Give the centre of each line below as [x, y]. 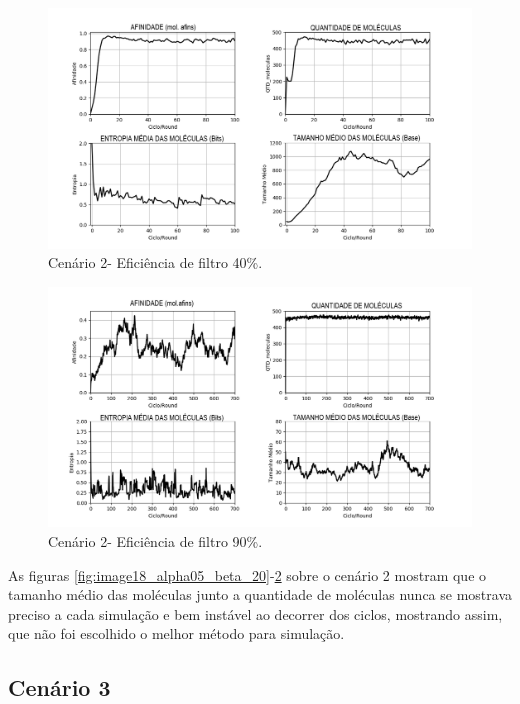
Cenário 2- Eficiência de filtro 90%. [155, 540]
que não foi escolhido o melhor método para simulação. [176, 633]
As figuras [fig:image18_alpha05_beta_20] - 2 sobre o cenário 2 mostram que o [247, 574]
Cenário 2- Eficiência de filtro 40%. [155, 262]
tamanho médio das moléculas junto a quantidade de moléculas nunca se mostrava [260, 594]
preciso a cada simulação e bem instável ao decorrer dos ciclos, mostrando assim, [255, 613]
